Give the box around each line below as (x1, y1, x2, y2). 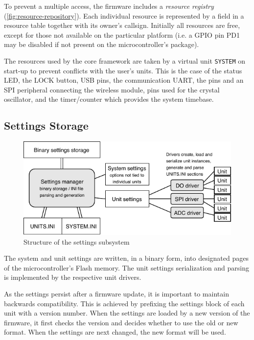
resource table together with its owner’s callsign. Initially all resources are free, (4, 20, 240, 30)
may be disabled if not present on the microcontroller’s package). (4, 39, 199, 49)
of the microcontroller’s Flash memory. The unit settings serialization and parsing (4, 262, 250, 272)
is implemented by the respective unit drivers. (4, 272, 141, 282)
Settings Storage (4, 118, 89, 133)
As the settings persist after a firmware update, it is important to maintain (4, 289, 229, 298)
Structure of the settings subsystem (23, 236, 130, 247)
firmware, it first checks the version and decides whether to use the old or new (4, 317, 238, 327)
